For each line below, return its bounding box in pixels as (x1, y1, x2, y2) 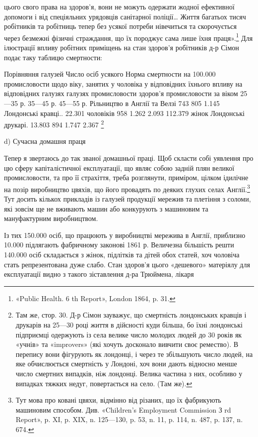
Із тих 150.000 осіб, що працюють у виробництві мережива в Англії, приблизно (4, 229, 246, 240)
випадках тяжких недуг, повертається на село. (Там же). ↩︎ (15, 378, 193, 388)
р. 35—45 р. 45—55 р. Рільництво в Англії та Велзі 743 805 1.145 (20, 98, 220, 108)
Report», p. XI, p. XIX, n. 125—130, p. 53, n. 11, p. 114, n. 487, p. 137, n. (15, 414, 243, 425)
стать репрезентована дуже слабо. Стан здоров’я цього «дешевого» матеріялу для (4, 259, 250, 269)
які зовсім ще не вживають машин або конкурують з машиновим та (4, 203, 208, 214)
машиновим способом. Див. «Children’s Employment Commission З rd (15, 404, 231, 415)
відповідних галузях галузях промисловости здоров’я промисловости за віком (4, 88, 238, 99)
